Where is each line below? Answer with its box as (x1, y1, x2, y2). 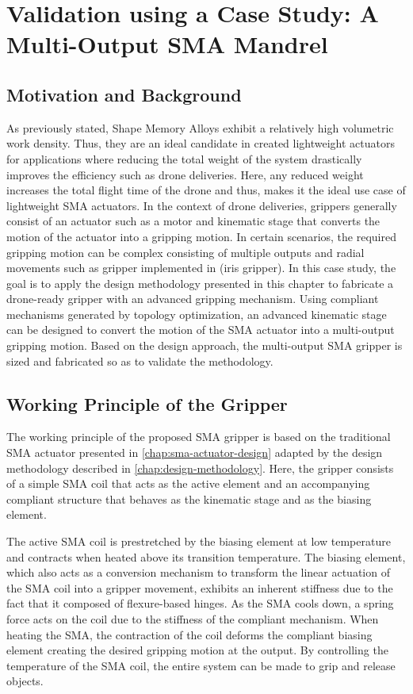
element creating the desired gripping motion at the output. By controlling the (6, 642, 388, 658)
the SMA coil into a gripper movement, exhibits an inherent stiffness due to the (6, 579, 393, 596)
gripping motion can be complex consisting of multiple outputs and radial (6, 243, 365, 260)
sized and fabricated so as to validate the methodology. (6, 352, 273, 369)
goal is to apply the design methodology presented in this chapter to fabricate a (6, 274, 394, 291)
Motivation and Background (6, 82, 242, 106)
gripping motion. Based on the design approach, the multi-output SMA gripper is (6, 337, 403, 354)
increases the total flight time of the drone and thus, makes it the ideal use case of (6, 182, 406, 198)
